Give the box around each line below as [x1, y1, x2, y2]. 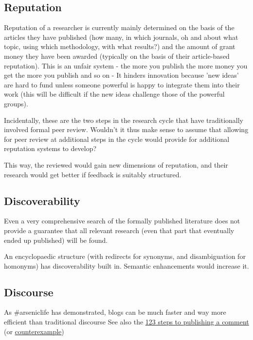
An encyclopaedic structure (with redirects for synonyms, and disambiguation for [4, 251, 246, 261]
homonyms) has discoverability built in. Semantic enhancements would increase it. [4, 260, 249, 271]
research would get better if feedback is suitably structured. [4, 169, 181, 179]
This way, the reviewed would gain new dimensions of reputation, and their [4, 159, 228, 170]
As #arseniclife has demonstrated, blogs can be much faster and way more [4, 307, 226, 317]
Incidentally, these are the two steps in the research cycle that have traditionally [4, 115, 243, 125]
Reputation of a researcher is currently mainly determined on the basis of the [4, 22, 235, 33]
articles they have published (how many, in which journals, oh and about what [4, 32, 238, 42]
